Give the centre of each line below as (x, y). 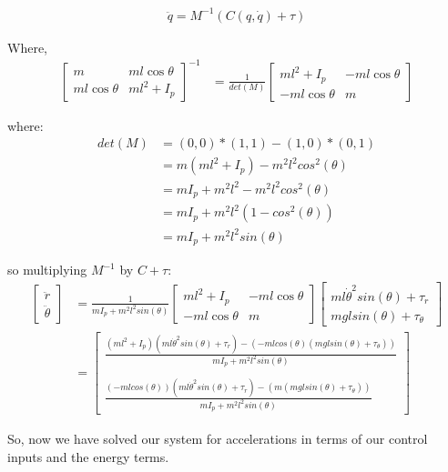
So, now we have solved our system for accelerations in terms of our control (218, 439)
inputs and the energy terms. (88, 456)
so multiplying (47, 270)
